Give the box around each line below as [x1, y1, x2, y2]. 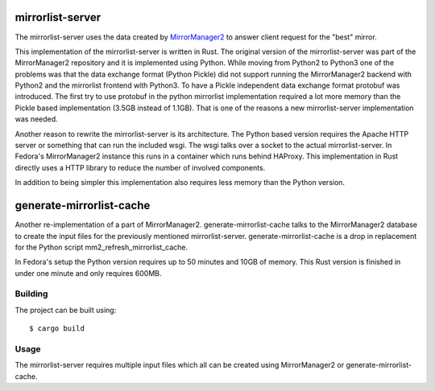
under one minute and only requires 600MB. [14, 268, 162, 278]
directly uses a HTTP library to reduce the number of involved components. [14, 163, 266, 172]
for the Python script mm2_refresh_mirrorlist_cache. [14, 242, 188, 252]
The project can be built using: [14, 305, 117, 315]
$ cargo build [29, 324, 85, 333]
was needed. [14, 114, 58, 124]
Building [14, 288, 48, 299]
